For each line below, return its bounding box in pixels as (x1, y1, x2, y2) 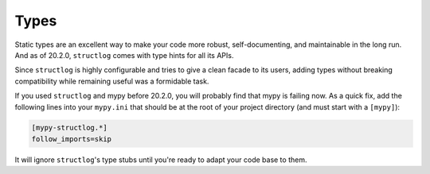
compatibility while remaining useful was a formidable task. (14, 76, 209, 86)
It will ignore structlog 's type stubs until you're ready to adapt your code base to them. (14, 155, 307, 164)
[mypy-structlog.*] (31, 123, 107, 133)
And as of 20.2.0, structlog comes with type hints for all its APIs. (14, 50, 234, 60)
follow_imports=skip (31, 134, 111, 143)
